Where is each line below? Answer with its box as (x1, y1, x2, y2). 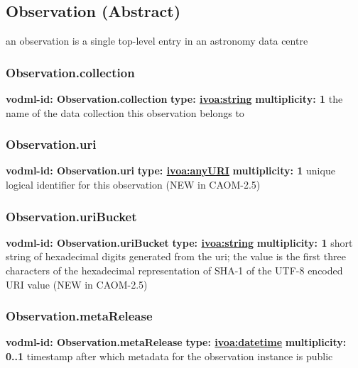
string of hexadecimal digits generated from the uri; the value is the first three (6, 249, 346, 264)
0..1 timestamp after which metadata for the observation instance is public (6, 349, 333, 364)
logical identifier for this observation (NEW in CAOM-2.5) (6, 177, 261, 192)
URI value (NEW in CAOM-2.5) (6, 277, 148, 291)
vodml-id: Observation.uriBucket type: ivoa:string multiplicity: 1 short (6, 235, 353, 250)
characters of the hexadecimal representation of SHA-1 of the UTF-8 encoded (6, 263, 343, 278)
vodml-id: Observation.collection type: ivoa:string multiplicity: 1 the (6, 91, 343, 106)
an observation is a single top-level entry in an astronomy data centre (6, 33, 308, 48)
